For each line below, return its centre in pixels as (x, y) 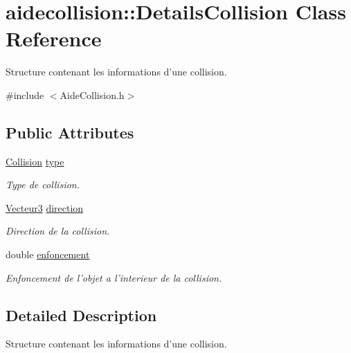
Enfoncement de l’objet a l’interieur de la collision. (114, 277)
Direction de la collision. (58, 231)
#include (25, 94)
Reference (54, 38)
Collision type (35, 161)
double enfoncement (48, 254)
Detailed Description (81, 315)
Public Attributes (70, 132)
